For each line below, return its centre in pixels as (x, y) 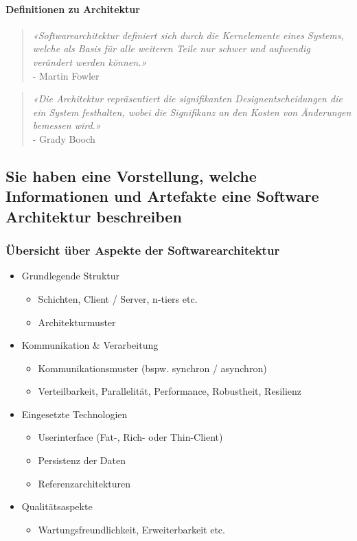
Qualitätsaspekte (57, 506)
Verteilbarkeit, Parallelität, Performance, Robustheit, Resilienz (170, 391)
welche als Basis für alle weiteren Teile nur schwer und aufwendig (171, 48)
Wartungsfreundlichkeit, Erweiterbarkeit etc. (131, 529)
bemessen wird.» (67, 125)
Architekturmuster (77, 322)
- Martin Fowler (66, 75)
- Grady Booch (64, 138)
